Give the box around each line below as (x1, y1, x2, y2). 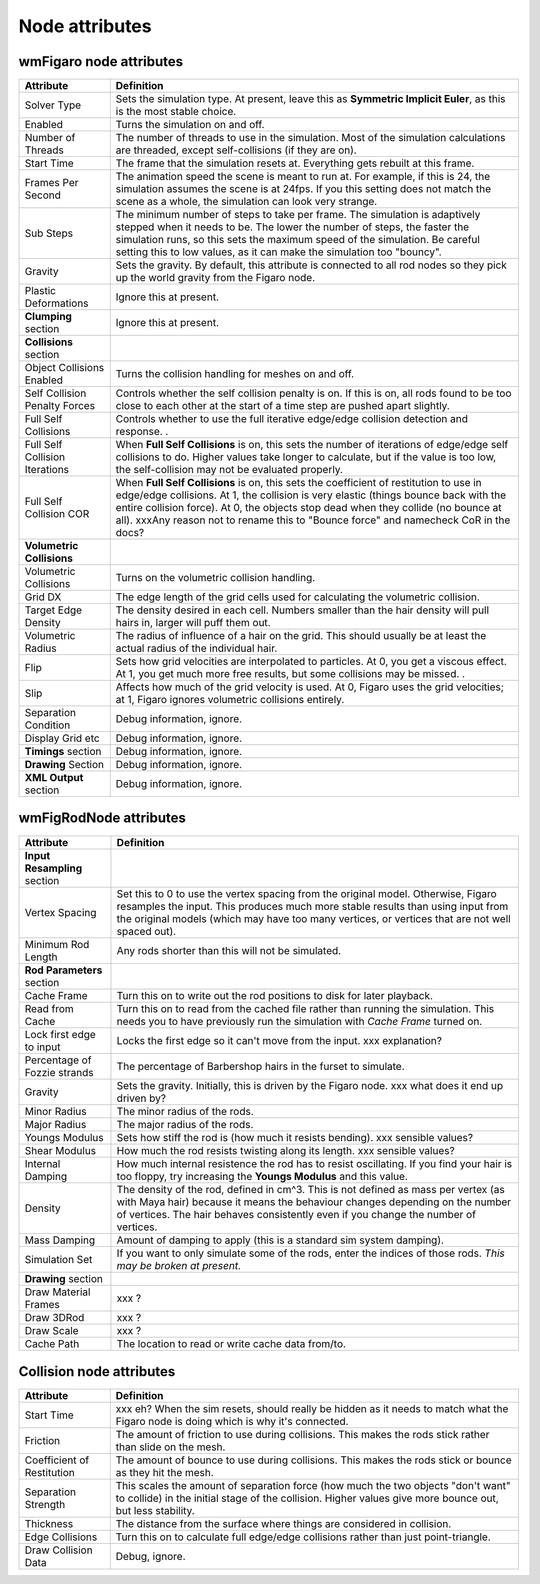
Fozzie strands (24, 1065, 94, 1079)
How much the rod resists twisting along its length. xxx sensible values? (116, 1143, 455, 1157)
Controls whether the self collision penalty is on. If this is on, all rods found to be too (115, 386, 512, 400)
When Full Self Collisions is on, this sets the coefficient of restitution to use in (115, 476, 482, 490)
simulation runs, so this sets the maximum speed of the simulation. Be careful (115, 233, 480, 247)
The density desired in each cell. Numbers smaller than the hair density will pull (115, 603, 490, 617)
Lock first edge (24, 1027, 97, 1041)
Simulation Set (24, 1252, 93, 1266)
